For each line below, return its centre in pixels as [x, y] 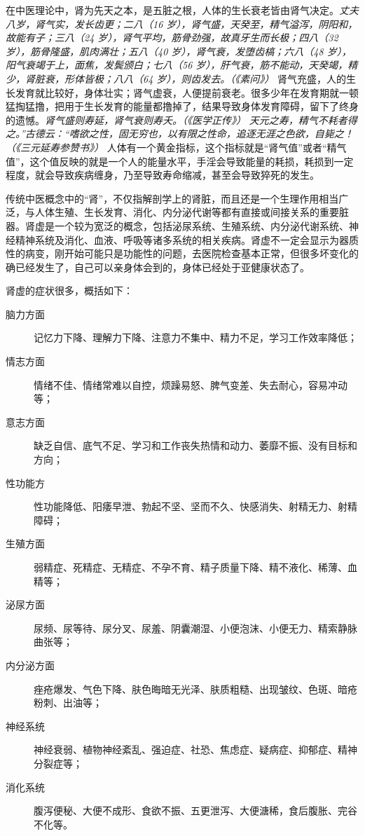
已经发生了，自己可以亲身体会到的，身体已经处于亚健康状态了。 [162, 267]
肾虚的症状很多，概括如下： [69, 290]
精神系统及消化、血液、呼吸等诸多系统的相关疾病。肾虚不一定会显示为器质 [187, 239]
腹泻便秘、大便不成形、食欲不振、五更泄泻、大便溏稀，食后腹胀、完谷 [195, 810]
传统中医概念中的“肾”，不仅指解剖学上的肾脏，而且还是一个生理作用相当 [172, 198]
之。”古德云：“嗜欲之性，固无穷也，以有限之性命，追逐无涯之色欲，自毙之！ [180, 133]
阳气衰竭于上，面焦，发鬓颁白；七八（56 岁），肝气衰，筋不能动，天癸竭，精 [182, 65]
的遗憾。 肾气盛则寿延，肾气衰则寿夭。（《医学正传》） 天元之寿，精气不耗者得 [181, 119]
